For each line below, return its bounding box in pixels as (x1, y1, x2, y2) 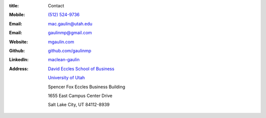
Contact (48, 3, 64, 8)
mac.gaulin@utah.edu (48, 21, 93, 26)
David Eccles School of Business (48, 66, 115, 71)
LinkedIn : (9, 57, 29, 63)
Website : (9, 39, 28, 45)
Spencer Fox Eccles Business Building (48, 84, 126, 90)
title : (9, 3, 19, 8)
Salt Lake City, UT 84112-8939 (48, 102, 110, 108)
